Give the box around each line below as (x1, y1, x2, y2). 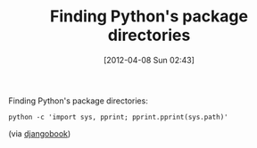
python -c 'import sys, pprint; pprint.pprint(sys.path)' (8, 112, 228, 121)
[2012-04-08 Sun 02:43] (103, 54, 195, 65)
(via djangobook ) (8, 127, 71, 139)
